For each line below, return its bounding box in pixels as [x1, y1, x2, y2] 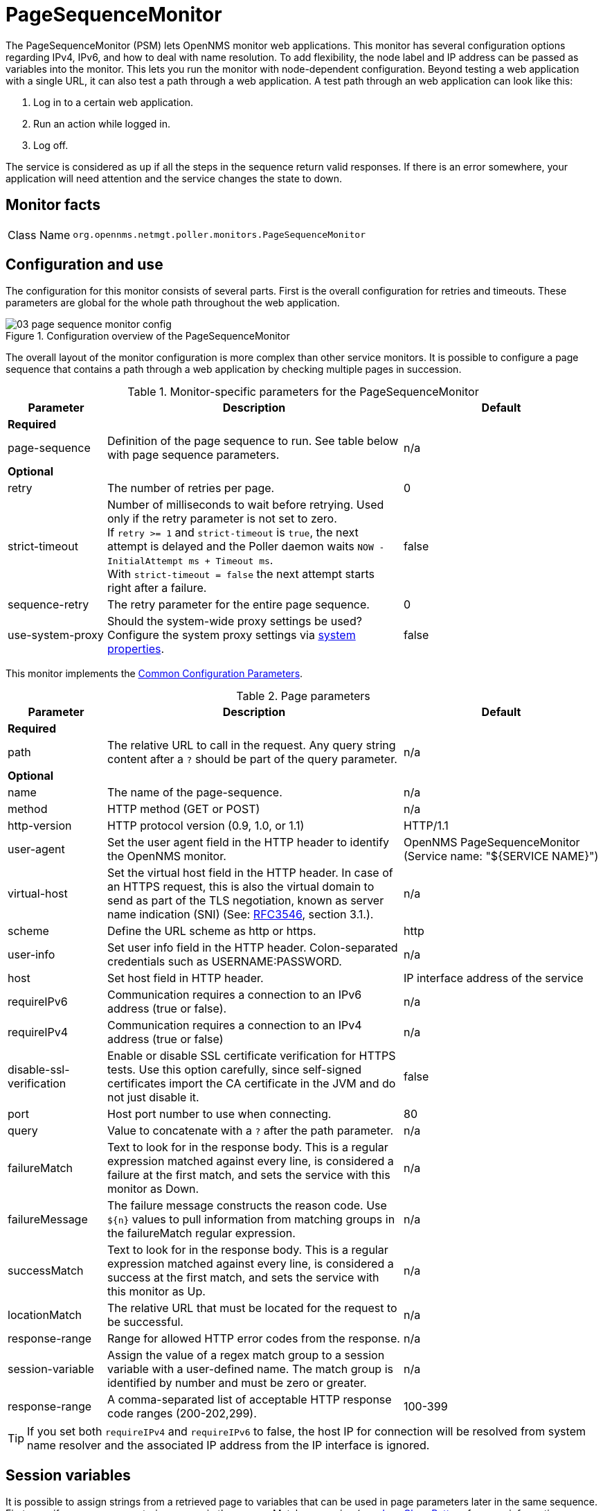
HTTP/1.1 [403, 819, 449, 833]
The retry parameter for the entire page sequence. [107, 597, 370, 612]
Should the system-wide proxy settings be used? [107, 614, 362, 629]
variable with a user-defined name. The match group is [107, 1362, 393, 1377]
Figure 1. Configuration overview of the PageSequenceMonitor [6, 330, 290, 342]
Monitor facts [6, 196, 100, 214]
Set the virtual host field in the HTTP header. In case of [107, 866, 393, 880]
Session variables [6, 1466, 131, 1484]
